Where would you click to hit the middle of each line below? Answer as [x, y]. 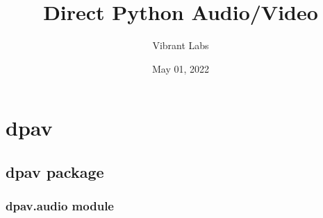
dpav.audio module [60, 206]
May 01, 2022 [181, 68]
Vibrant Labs [181, 45]
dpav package [55, 171]
